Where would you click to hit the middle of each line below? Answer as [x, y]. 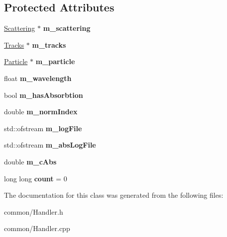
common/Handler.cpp [37, 228]
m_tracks [49, 44]
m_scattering [67, 28]
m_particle [55, 61]
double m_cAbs [30, 161]
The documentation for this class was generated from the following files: [114, 195]
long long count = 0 [36, 178]
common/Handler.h [34, 211]
